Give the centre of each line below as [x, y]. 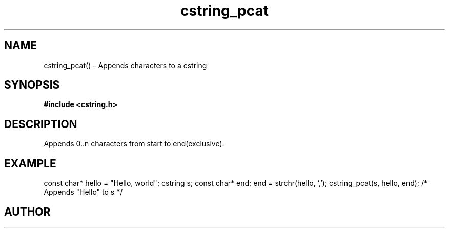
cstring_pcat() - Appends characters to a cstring [125, 65]
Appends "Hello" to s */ [83, 192]
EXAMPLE [30, 163]
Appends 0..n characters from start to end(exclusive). [134, 144]
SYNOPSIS [32, 85]
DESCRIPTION [41, 124]
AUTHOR [27, 212]
